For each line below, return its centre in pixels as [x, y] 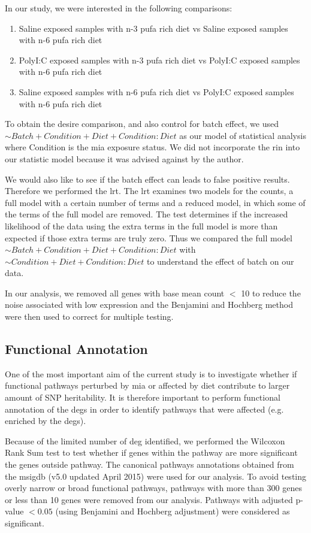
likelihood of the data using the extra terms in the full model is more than [141, 225]
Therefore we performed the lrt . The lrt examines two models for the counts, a [149, 191]
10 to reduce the [271, 293]
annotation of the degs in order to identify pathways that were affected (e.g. [144, 409]
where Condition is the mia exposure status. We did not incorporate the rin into [153, 147]
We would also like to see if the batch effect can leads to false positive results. [147, 179]
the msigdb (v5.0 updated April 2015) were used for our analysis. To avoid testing [156, 476]
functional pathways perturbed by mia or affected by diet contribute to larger [147, 385]
